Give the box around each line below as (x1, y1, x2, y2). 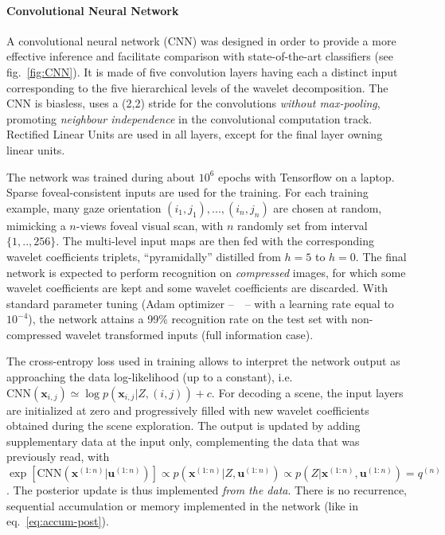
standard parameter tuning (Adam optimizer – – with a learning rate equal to (6, 295, 394, 311)
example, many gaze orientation (6, 199, 162, 216)
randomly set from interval (237, 217, 368, 233)
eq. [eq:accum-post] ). (6, 513, 109, 529)
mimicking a (6, 217, 66, 233)
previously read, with (6, 448, 110, 465)
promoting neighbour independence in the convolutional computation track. (6, 110, 373, 127)
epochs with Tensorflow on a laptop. (218, 168, 395, 185)
